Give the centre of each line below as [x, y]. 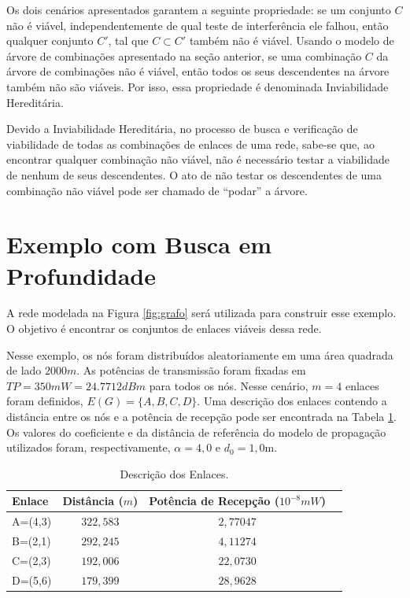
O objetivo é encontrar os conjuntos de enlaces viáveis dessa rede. [164, 329]
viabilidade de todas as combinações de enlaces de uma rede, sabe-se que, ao [190, 144]
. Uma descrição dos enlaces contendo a [292, 401]
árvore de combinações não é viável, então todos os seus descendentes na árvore [198, 71]
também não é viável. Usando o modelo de [292, 41]
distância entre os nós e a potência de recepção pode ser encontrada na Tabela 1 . [201, 416]
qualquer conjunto [50, 41]
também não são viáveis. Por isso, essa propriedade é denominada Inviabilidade [198, 86]
